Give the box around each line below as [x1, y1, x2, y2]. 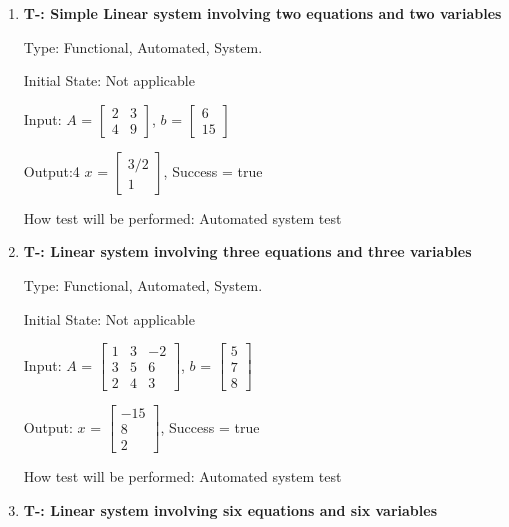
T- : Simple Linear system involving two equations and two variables [23, 3, 502, 23]
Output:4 [23, 160, 80, 181]
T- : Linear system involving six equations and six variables [23, 499, 437, 520]
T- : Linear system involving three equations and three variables [23, 241, 472, 262]
